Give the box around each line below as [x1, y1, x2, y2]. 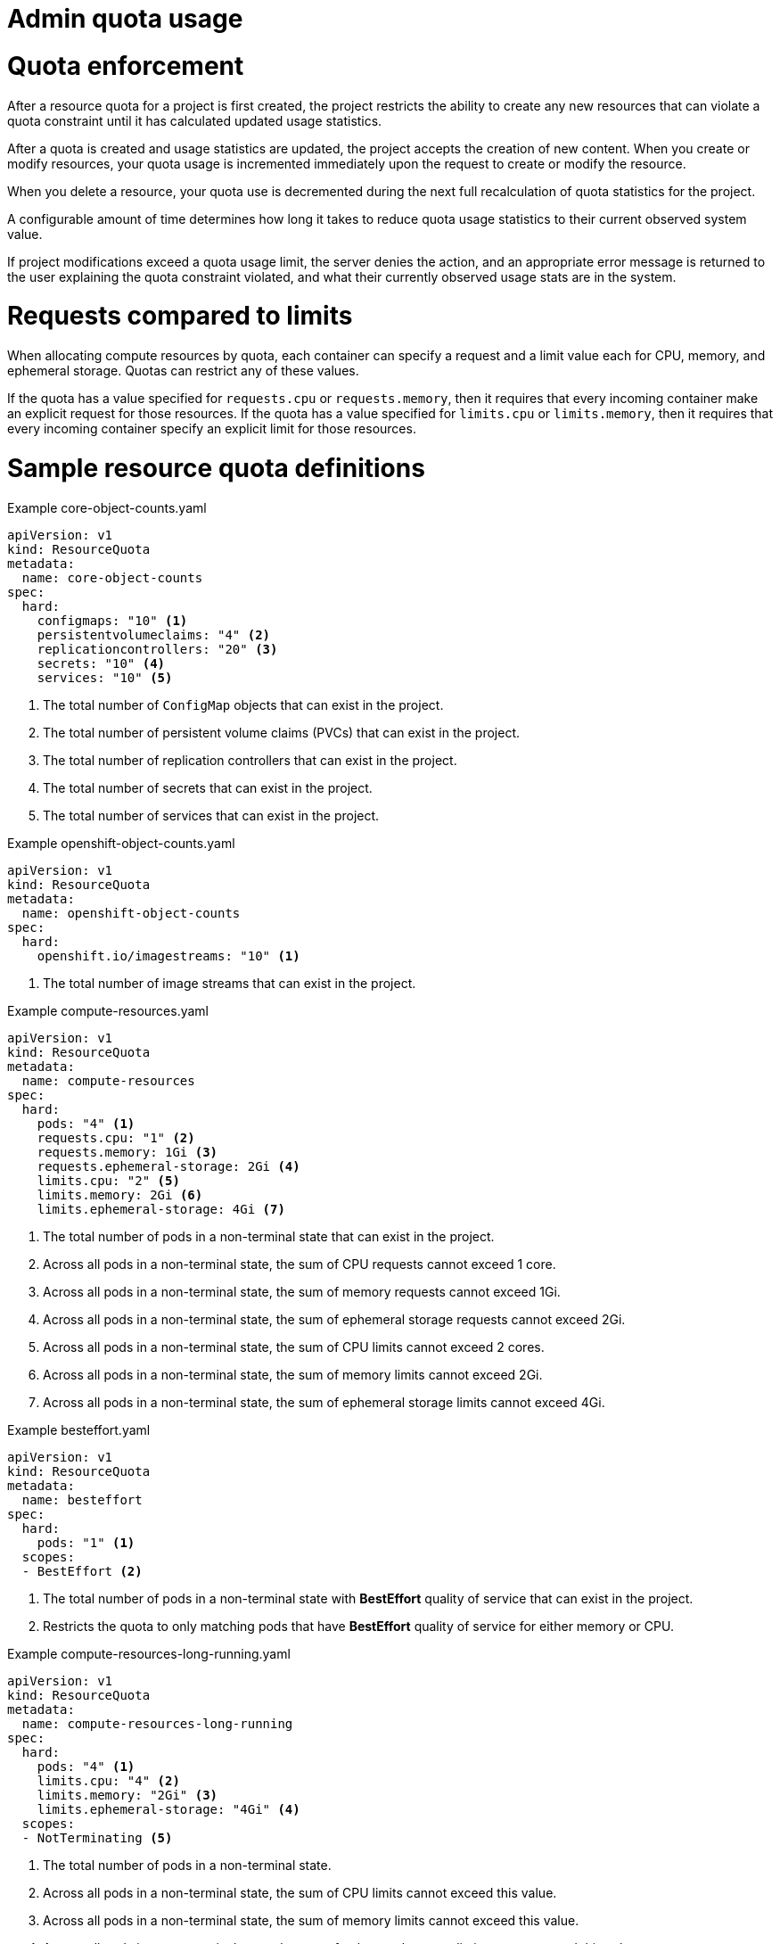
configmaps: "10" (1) [37, 613, 188, 628]
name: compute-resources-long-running [21, 1716, 293, 1731]
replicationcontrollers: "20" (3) [37, 641, 278, 656]
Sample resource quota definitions [7, 452, 425, 483]
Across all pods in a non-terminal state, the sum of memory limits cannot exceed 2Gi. [43, 1366, 543, 1382]
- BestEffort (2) [21, 1563, 143, 1578]
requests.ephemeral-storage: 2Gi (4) [37, 1158, 300, 1174]
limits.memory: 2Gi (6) [37, 1187, 203, 1202]
